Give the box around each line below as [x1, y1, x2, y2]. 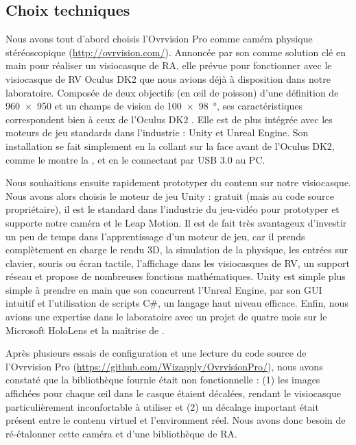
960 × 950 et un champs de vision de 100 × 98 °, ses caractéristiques [5, 99, 303, 113]
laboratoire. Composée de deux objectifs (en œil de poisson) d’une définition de [5, 85, 339, 99]
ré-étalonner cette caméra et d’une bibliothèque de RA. [5, 426, 237, 440]
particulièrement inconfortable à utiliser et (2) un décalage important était [5, 399, 319, 414]
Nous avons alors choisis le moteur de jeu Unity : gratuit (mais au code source [5, 188, 334, 203]
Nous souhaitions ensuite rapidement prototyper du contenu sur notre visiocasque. [5, 175, 351, 190]
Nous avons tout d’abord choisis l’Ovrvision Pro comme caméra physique [5, 31, 313, 46]
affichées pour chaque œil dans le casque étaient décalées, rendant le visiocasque [5, 386, 341, 400]
